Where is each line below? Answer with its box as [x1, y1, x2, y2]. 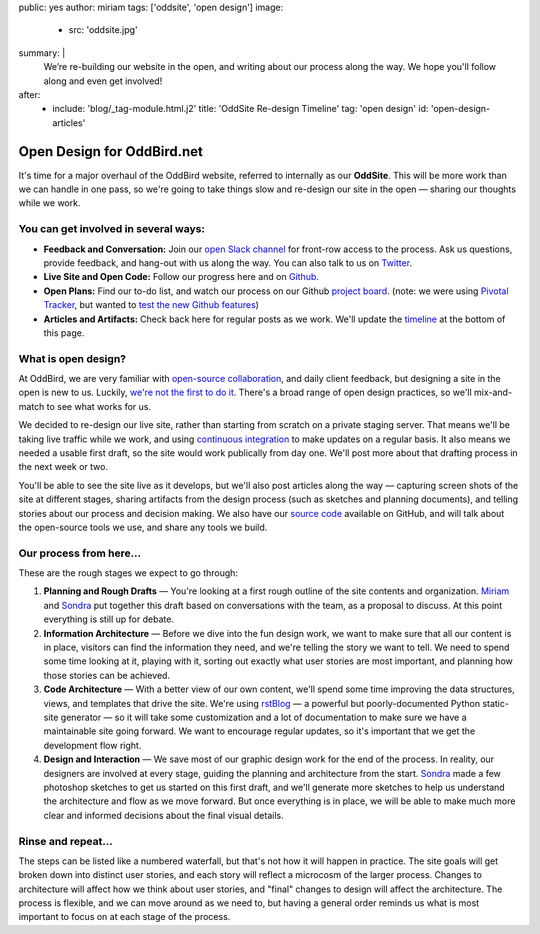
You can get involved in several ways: [18, 222, 205, 236]
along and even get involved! [43, 75, 163, 87]
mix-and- [473, 386, 513, 399]
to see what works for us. [46, 400, 152, 412]
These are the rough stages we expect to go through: [18, 567, 239, 579]
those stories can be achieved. [43, 669, 170, 681]
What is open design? [18, 351, 127, 365]
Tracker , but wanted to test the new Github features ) [43, 299, 260, 311]
